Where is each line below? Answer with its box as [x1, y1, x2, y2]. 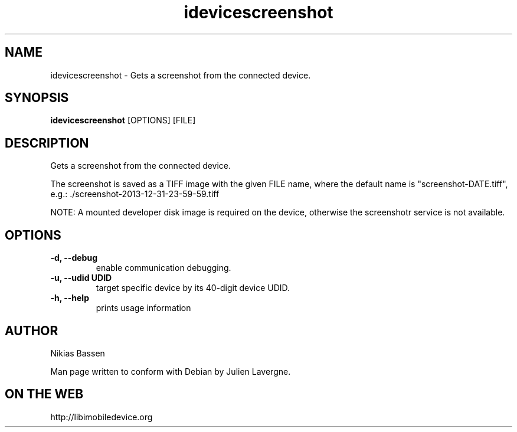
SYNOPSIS [5, 90, 69, 106]
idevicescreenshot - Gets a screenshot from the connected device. [50, 70, 311, 80]
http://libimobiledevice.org [50, 411, 153, 422]
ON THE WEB [5, 387, 84, 402]
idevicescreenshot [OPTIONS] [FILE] [50, 115, 196, 126]
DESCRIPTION [5, 135, 89, 150]
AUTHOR [5, 323, 58, 338]
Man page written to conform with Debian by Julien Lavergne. [50, 366, 291, 377]
